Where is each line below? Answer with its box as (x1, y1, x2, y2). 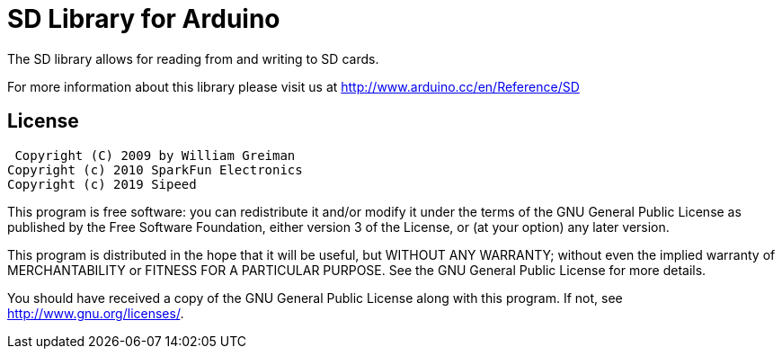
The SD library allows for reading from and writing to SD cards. (7, 50, 379, 67)
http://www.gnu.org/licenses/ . (7, 305, 184, 321)
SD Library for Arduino (7, 4, 280, 34)
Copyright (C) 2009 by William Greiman (14, 147, 296, 163)
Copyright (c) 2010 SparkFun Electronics (7, 162, 303, 177)
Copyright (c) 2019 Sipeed (7, 176, 197, 191)
